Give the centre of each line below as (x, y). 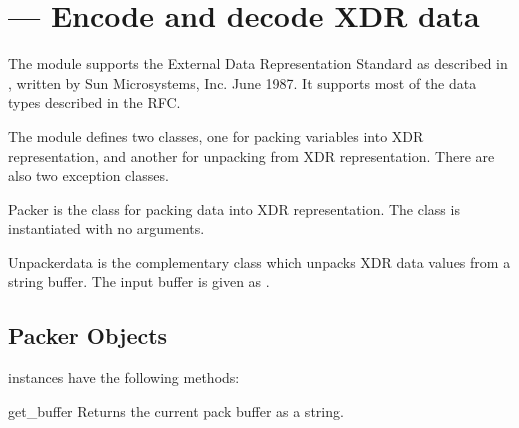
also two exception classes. (88, 175)
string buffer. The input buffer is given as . (139, 281)
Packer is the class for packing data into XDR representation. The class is (234, 208)
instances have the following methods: (124, 377)
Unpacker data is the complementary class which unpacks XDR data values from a (259, 261)
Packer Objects (88, 335)
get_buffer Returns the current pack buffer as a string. (176, 410)
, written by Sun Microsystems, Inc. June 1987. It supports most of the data (242, 82)
